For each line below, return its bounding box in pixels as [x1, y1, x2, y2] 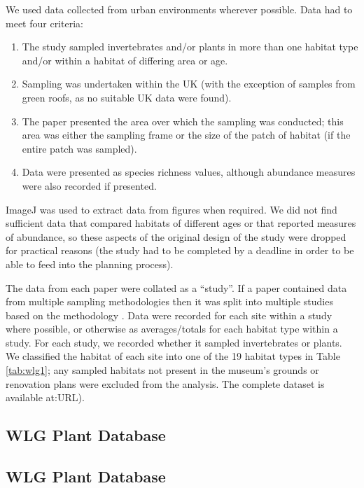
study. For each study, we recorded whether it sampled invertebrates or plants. [6, 335, 342, 349]
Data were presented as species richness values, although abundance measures [22, 165, 356, 179]
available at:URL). [6, 390, 85, 405]
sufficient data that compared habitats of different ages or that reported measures [6, 216, 356, 230]
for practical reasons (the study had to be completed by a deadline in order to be [6, 243, 354, 258]
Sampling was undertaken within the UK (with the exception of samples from [22, 76, 356, 91]
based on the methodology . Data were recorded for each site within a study [6, 307, 332, 322]
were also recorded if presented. [22, 178, 157, 193]
